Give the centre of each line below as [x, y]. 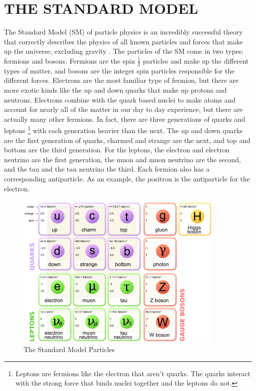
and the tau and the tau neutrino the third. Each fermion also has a [107, 169]
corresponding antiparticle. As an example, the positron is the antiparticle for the [127, 178]
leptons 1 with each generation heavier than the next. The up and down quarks [123, 129]
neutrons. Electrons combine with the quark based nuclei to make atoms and [120, 99]
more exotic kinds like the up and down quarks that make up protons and [115, 89]
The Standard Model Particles [69, 349]
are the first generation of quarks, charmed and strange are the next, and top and [127, 140]
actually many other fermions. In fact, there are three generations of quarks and [125, 119]
